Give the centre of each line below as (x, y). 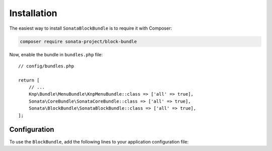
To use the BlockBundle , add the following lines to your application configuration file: (99, 141)
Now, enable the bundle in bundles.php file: (56, 54)
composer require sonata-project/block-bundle (78, 41)
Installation (33, 13)
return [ (29, 80)
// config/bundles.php (46, 66)
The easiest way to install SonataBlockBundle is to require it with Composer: (91, 28)
